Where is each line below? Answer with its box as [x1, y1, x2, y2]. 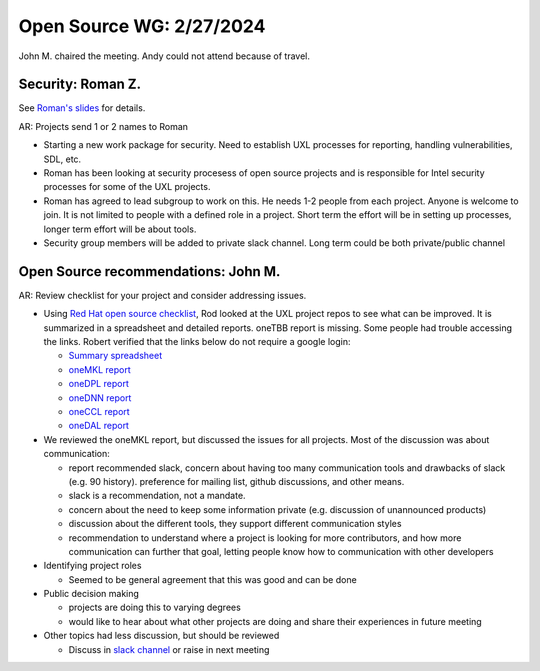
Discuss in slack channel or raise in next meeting [68, 643, 270, 655]
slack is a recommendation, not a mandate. [68, 490, 246, 502]
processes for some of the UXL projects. [43, 181, 211, 193]
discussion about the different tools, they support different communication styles [68, 518, 402, 530]
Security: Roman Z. [18, 76, 142, 93]
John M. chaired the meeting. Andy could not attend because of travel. [18, 50, 310, 62]
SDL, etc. [43, 153, 82, 165]
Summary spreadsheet [68, 350, 163, 362]
